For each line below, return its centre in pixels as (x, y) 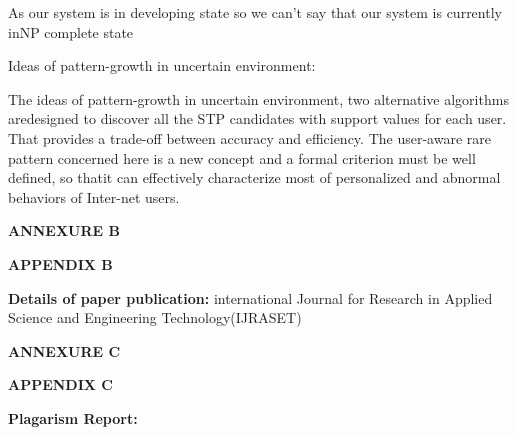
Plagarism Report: (73, 417)
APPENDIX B (60, 263)
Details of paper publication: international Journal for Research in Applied (250, 297)
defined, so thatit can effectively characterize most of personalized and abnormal (254, 177)
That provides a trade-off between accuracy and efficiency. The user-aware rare (249, 137)
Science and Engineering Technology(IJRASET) (155, 317)
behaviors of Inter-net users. (94, 196)
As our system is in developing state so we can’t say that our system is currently (255, 12)
